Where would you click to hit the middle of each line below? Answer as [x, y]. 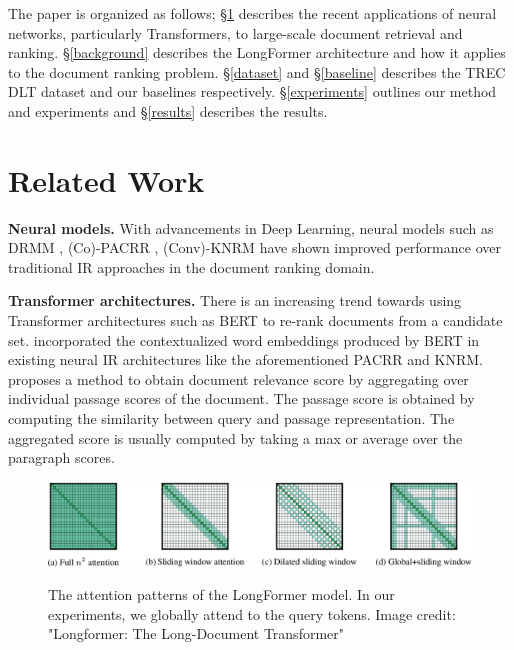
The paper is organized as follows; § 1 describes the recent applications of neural [252, 13]
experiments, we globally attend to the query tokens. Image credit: [252, 613]
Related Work [106, 179]
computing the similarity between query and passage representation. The [231, 418]
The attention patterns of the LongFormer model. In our [221, 594]
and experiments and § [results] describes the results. [168, 110]
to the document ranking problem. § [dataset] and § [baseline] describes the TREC [257, 71]
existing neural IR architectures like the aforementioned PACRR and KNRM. [245, 359]
